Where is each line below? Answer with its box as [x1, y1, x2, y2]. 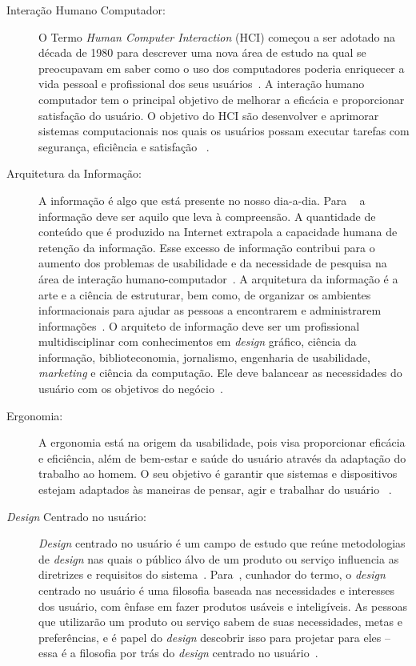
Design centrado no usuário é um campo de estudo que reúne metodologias [38, 535, 406, 552]
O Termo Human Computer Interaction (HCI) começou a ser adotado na [38, 28, 396, 45]
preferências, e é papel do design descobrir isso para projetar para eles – [38, 628, 390, 645]
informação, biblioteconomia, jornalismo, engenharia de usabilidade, [38, 348, 370, 365]
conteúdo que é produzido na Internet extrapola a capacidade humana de [38, 223, 398, 240]
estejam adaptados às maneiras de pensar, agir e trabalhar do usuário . [38, 481, 392, 498]
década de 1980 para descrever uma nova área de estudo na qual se [38, 44, 366, 61]
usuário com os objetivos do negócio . [38, 380, 223, 397]
